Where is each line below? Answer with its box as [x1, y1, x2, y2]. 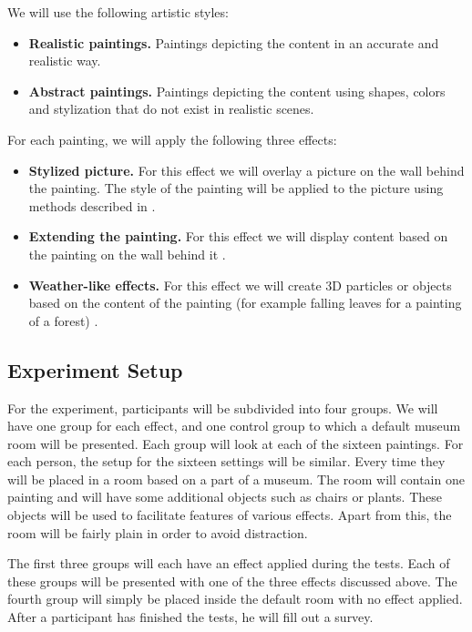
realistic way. [28, 51, 101, 70]
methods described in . [28, 196, 156, 215]
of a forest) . [28, 311, 98, 330]
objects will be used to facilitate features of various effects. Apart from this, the [7, 505, 452, 525]
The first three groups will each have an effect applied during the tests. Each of [7, 554, 450, 573]
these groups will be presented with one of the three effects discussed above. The [7, 571, 457, 590]
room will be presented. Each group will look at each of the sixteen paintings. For [7, 433, 464, 453]
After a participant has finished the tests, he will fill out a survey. [7, 607, 374, 627]
